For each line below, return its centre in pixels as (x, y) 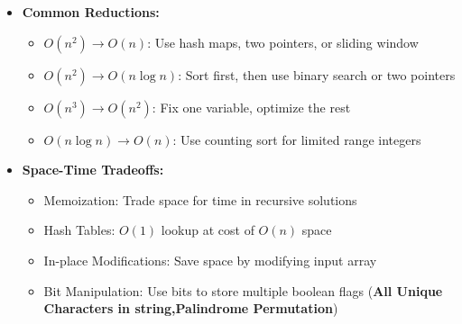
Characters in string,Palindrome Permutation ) (191, 308)
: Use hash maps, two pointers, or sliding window (283, 42)
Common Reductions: (91, 12)
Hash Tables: (79, 230)
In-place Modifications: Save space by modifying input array (210, 260)
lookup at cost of (208, 230)
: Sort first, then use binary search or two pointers (317, 74)
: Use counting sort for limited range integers (297, 139)
